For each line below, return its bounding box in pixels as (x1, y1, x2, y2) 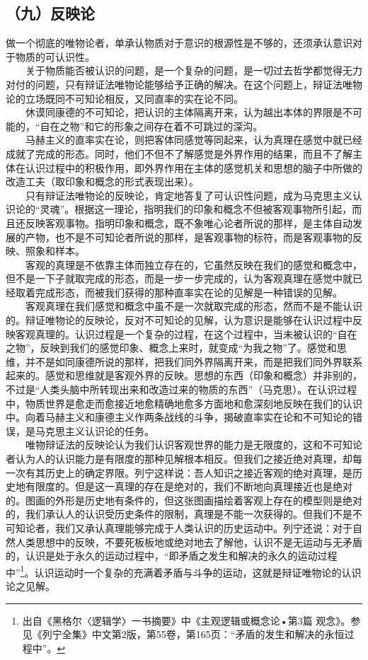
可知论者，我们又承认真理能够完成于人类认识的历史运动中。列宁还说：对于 (6, 520, 352, 535)
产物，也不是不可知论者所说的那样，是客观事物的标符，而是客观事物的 (25, 229, 352, 244)
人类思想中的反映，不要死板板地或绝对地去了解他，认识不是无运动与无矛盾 (15, 534, 362, 549)
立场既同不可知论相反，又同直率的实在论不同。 (25, 91, 243, 105)
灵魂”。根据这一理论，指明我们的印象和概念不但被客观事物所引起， (40, 202, 352, 216)
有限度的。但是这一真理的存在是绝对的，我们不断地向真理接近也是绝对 (25, 479, 352, 494)
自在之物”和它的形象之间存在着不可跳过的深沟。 (40, 118, 263, 133)
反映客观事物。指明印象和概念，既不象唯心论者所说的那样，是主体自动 (25, 215, 352, 230)
